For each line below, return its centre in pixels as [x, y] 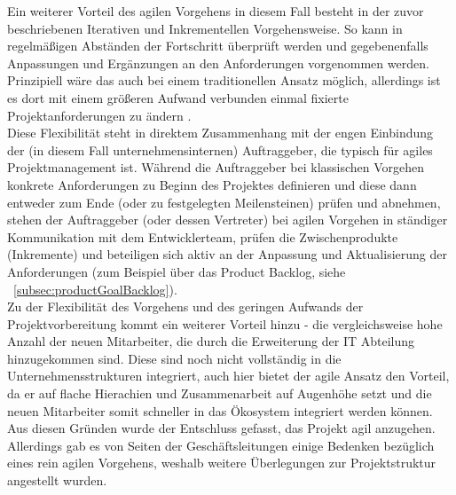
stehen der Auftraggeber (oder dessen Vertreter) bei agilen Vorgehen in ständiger [228, 220]
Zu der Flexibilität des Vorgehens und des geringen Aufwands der [185, 306]
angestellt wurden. [57, 480]
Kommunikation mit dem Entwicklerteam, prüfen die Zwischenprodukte [203, 236]
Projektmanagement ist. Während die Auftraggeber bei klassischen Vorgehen [216, 167]
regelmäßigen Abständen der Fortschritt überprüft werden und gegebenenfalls [218, 46]
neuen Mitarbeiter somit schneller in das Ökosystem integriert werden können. [220, 410]
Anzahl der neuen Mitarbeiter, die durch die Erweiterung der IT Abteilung [211, 341]
